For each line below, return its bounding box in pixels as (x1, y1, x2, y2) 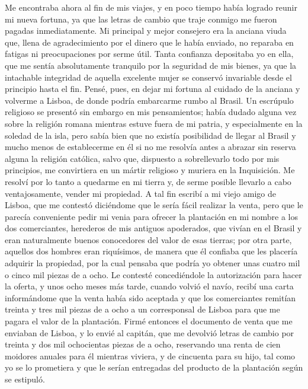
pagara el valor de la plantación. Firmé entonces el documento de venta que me (5, 315, 293, 327)
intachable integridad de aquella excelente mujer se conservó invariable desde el (5, 71, 292, 83)
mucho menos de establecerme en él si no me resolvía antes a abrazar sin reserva (5, 141, 296, 153)
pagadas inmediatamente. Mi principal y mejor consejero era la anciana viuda (5, 24, 287, 37)
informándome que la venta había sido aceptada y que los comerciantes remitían (5, 291, 296, 304)
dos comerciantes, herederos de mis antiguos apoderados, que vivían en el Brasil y (5, 222, 302, 234)
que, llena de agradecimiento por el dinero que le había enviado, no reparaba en (5, 36, 294, 48)
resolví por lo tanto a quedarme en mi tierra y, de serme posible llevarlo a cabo (5, 175, 291, 187)
